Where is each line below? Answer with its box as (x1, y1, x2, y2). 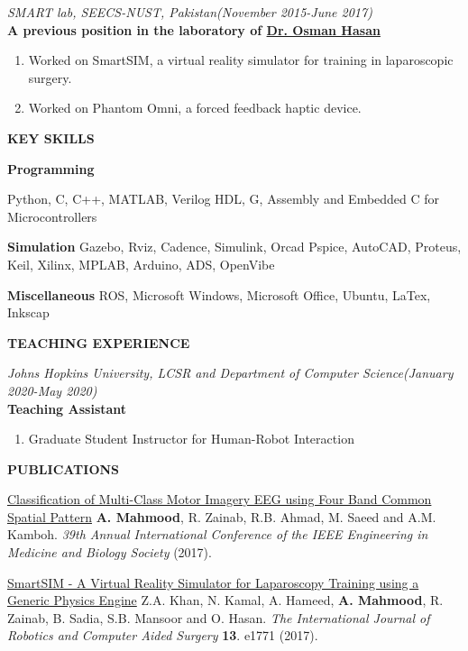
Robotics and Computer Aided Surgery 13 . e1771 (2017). (7, 626, 318, 645)
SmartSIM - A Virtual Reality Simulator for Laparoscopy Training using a (7, 573, 419, 591)
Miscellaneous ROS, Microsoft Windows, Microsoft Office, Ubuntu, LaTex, (7, 285, 431, 304)
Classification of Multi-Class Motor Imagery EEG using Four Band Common (7, 490, 432, 509)
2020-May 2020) (7, 381, 97, 399)
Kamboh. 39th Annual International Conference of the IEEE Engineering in (7, 525, 428, 544)
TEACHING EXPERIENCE (7, 333, 190, 352)
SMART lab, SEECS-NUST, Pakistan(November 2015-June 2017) (7, 3, 372, 21)
